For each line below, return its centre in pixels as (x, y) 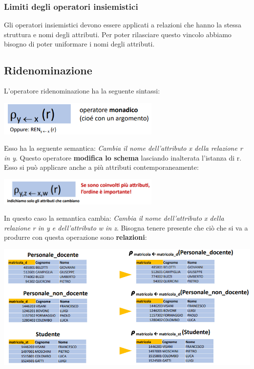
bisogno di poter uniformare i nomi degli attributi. (79, 44)
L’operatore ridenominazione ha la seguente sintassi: (82, 91)
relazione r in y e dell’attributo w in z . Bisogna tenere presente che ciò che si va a (126, 227)
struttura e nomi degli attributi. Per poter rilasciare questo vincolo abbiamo (118, 34)
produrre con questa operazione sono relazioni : (75, 237)
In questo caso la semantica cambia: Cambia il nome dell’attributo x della (114, 218)
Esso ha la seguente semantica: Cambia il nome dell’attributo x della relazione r (123, 148)
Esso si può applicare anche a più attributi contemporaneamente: (101, 167)
